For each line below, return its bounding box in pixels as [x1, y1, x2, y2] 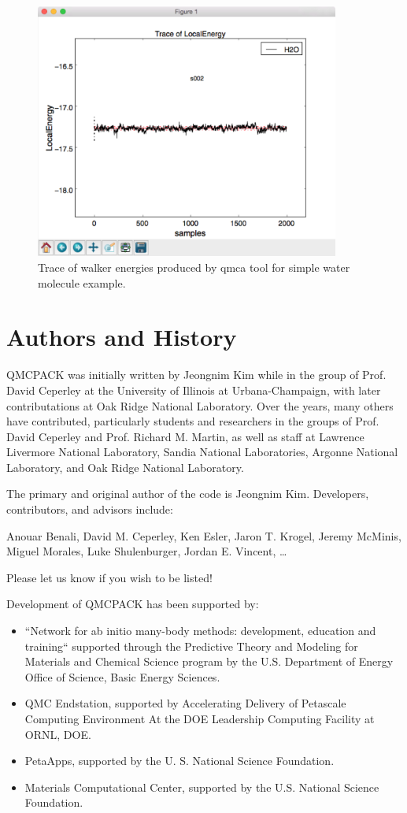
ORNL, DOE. [24, 726, 91, 742]
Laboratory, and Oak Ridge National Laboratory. [6, 458, 244, 475]
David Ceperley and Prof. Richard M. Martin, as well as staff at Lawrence [6, 428, 364, 444]
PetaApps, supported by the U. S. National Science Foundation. [24, 752, 335, 769]
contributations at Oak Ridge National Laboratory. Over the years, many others [6, 397, 394, 414]
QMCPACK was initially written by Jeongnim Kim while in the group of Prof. [6, 366, 387, 383]
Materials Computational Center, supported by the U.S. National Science [24, 778, 379, 795]
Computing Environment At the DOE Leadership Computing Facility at [24, 711, 375, 726]
